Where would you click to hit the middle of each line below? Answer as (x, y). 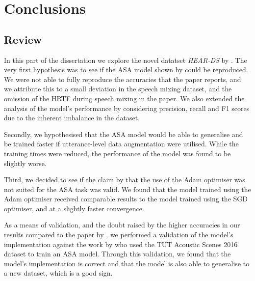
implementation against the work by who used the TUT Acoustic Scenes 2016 (121, 244)
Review (23, 39)
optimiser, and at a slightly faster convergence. (74, 208)
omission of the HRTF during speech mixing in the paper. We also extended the (124, 98)
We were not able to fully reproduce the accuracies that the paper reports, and (123, 79)
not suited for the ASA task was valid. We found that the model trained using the (127, 189)
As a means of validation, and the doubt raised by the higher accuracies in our (122, 225)
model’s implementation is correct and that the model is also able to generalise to (127, 263)
